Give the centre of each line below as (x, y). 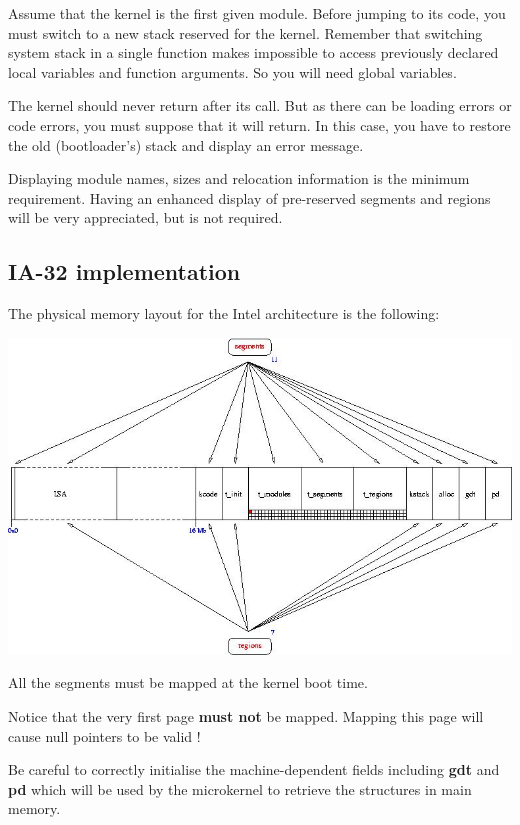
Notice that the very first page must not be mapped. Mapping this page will (246, 716)
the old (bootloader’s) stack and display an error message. (186, 144)
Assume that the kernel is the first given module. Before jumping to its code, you (257, 13)
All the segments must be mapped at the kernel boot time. (188, 682)
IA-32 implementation (124, 271)
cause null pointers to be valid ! (104, 735)
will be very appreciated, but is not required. (145, 217)
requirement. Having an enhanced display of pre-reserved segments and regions (249, 197)
